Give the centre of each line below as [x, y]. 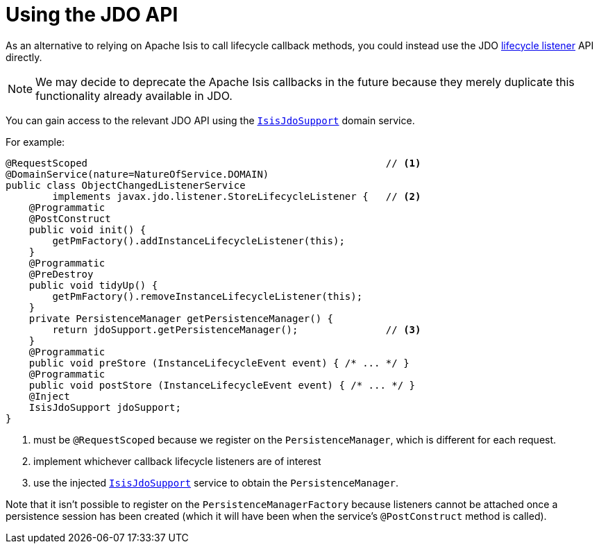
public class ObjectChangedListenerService [126, 185]
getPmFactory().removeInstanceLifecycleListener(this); [208, 296]
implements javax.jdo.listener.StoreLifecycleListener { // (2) [237, 196]
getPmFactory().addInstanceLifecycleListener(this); [199, 240]
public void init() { [87, 229]
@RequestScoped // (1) [213, 163]
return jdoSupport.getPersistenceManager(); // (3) [237, 329]
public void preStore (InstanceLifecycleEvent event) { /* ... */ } [219, 363]
